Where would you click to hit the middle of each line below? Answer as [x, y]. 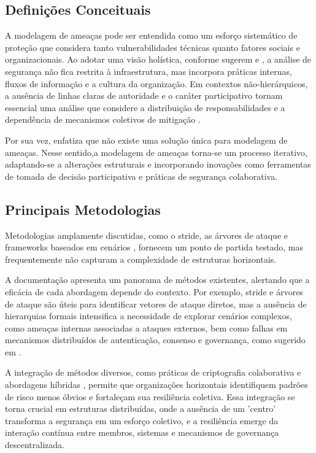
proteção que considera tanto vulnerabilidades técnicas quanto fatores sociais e [152, 47]
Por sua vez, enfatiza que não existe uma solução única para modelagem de [146, 140]
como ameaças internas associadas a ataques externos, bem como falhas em [146, 327]
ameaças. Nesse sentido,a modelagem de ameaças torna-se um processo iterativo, [156, 152]
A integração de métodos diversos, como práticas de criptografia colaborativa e [153, 372]
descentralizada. [35, 445]
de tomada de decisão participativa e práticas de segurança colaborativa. [141, 176]
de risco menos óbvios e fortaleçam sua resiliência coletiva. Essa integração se [150, 396]
